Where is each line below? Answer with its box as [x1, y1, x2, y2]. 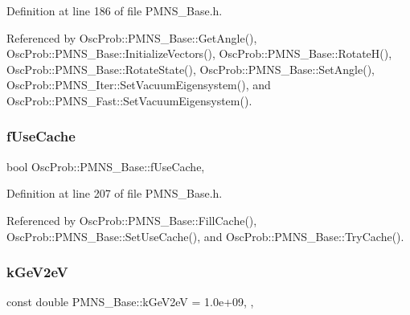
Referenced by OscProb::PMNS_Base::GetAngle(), [6, 29, 257, 46]
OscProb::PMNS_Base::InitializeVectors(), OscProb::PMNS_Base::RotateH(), [6, 45, 392, 62]
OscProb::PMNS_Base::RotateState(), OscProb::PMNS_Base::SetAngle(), [6, 60, 375, 77]
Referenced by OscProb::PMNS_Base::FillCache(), [6, 211, 257, 228]
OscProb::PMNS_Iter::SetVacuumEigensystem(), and [6, 76, 271, 93]
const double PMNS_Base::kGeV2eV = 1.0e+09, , [6, 293, 254, 310]
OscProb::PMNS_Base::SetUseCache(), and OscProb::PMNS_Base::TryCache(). [6, 227, 404, 244]
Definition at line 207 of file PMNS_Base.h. [6, 185, 223, 202]
